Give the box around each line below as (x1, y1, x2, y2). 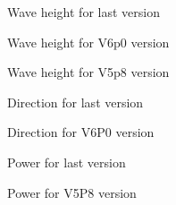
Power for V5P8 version (7, 183, 137, 201)
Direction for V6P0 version (7, 123, 155, 141)
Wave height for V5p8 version (7, 63, 170, 81)
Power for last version (7, 152, 126, 171)
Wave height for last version (7, 3, 160, 21)
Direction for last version (7, 92, 144, 111)
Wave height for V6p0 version (7, 32, 170, 51)
